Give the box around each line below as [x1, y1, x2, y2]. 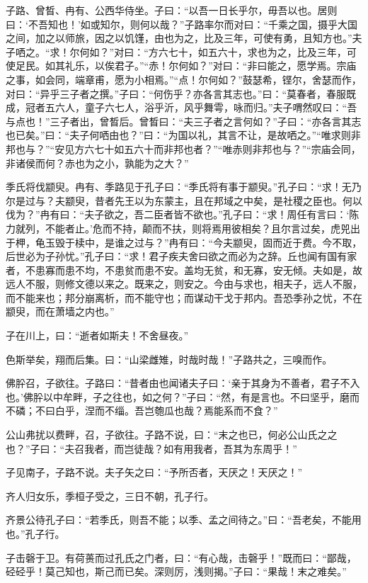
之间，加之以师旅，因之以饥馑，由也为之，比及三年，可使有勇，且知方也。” [6, 30, 352, 45]
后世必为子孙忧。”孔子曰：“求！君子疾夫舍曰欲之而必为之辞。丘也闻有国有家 [6, 249, 357, 264]
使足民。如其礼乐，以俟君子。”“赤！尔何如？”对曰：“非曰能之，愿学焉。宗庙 [6, 58, 357, 73]
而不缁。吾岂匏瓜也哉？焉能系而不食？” [94, 403, 278, 418]
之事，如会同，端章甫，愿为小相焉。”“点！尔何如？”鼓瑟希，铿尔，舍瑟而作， [6, 72, 362, 86]
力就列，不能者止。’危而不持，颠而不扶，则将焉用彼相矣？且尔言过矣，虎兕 [6, 220, 350, 235]
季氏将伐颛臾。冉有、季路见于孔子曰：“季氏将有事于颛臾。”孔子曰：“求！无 [6, 179, 352, 194]
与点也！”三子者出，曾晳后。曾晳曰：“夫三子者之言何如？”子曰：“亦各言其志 [6, 113, 362, 128]
